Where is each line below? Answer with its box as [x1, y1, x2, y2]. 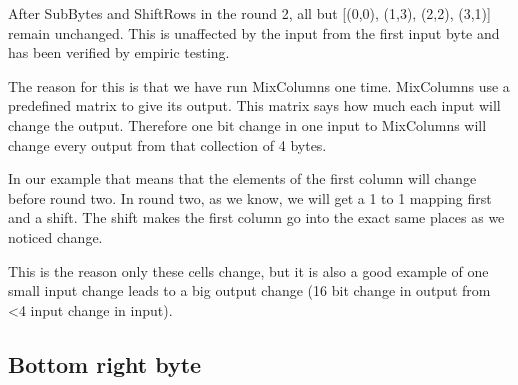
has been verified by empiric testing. [8, 42, 230, 63]
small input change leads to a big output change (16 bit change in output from [8, 280, 491, 301]
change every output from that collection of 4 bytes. [8, 134, 327, 155]
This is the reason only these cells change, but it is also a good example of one [8, 260, 489, 281]
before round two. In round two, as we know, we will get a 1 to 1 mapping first [8, 187, 492, 208]
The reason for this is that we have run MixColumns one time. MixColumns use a [8, 75, 510, 96]
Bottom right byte [8, 348, 202, 379]
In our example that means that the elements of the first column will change [8, 168, 477, 189]
